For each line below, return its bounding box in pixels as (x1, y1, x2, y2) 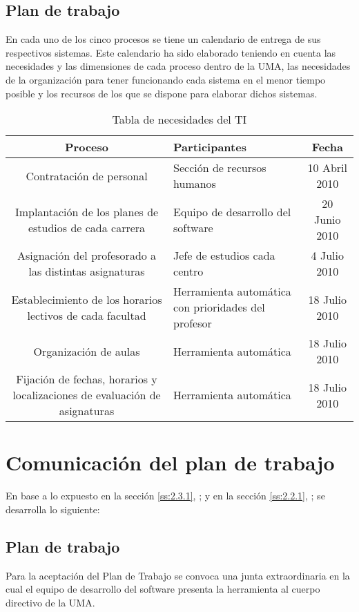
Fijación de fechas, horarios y (16, 371, 157, 388)
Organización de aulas (33, 343, 140, 359)
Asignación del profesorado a (17, 247, 157, 264)
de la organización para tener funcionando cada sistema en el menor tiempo (6, 72, 326, 86)
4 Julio (311, 247, 344, 264)
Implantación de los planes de (14, 203, 159, 220)
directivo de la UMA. (6, 595, 95, 609)
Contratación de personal (26, 167, 148, 184)
